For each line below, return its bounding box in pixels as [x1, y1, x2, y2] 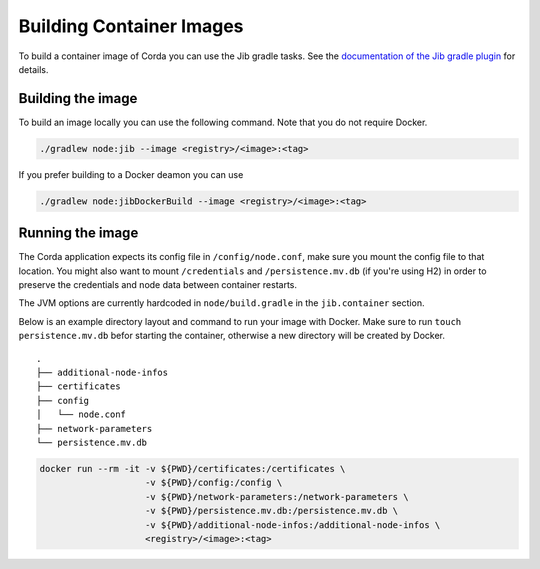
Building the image [18, 90, 138, 107]
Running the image [18, 225, 139, 242]
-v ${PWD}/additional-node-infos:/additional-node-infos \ [145, 519, 441, 530]
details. [18, 63, 49, 75]
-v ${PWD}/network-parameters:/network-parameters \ [145, 491, 409, 502]
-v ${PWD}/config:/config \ [145, 477, 283, 489]
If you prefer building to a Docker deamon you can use [18, 168, 244, 180]
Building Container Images [18, 15, 244, 37]
